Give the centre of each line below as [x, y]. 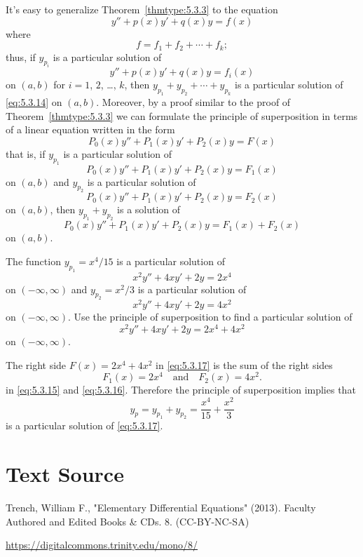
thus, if [21, 56]
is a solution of [149, 209]
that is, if [26, 153]
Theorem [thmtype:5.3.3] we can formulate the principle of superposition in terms [182, 115]
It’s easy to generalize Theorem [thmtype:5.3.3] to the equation [142, 9]
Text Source [65, 474]
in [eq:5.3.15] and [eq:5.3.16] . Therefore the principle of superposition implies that [181, 390]
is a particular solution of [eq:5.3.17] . [84, 425]
